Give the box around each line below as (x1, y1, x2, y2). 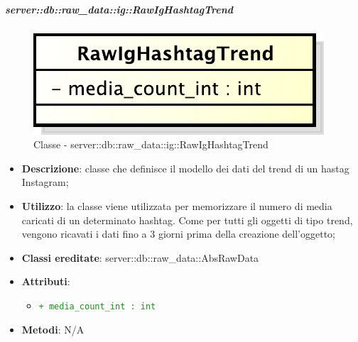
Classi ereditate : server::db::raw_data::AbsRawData (21, 250, 259, 265)
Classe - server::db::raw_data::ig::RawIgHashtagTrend (33, 137, 268, 152)
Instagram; (21, 175, 69, 189)
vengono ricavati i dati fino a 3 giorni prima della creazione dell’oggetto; (21, 226, 335, 241)
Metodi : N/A (21, 321, 85, 336)
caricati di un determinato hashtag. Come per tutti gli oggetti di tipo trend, (21, 212, 353, 227)
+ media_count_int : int (38, 301, 156, 311)
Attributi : (21, 274, 70, 289)
